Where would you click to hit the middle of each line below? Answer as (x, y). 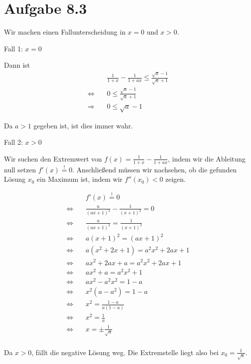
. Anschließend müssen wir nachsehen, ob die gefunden (155, 169)
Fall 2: (14, 142)
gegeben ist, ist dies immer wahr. (83, 125)
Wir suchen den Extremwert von (53, 158)
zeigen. (176, 179)
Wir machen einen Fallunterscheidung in (65, 32)
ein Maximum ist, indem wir (79, 179)
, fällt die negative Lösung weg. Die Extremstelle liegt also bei (125, 352)
